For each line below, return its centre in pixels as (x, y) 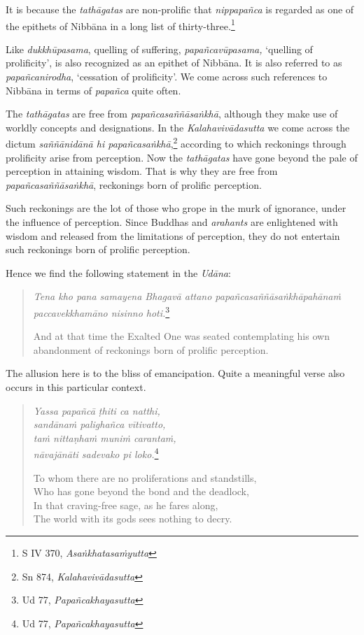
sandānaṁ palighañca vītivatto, (99, 424)
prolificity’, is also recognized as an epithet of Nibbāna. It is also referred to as (174, 63)
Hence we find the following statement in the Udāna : (118, 272)
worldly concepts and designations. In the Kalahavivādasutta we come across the (178, 127)
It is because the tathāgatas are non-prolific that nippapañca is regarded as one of (180, 9)
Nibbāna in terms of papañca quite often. (93, 90)
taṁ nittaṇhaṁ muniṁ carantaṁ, (105, 437)
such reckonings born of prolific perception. (98, 249)
